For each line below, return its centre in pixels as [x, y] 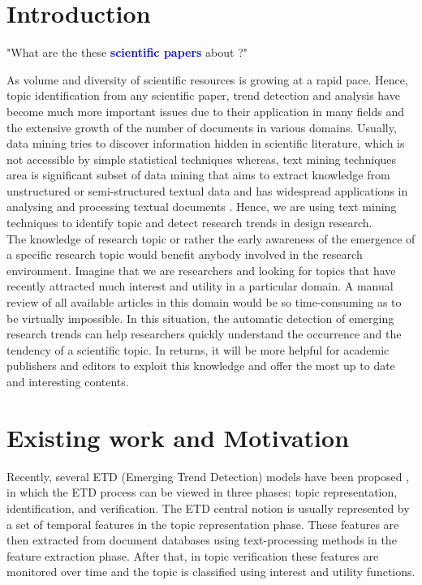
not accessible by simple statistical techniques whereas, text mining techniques [202, 159]
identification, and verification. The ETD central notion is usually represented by [208, 508]
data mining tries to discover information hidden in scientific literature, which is [206, 143]
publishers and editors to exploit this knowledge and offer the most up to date [201, 366]
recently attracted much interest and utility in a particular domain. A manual [200, 286]
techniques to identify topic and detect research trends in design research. [189, 223]
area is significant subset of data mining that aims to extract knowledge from [198, 175]
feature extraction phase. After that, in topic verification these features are [193, 555]
